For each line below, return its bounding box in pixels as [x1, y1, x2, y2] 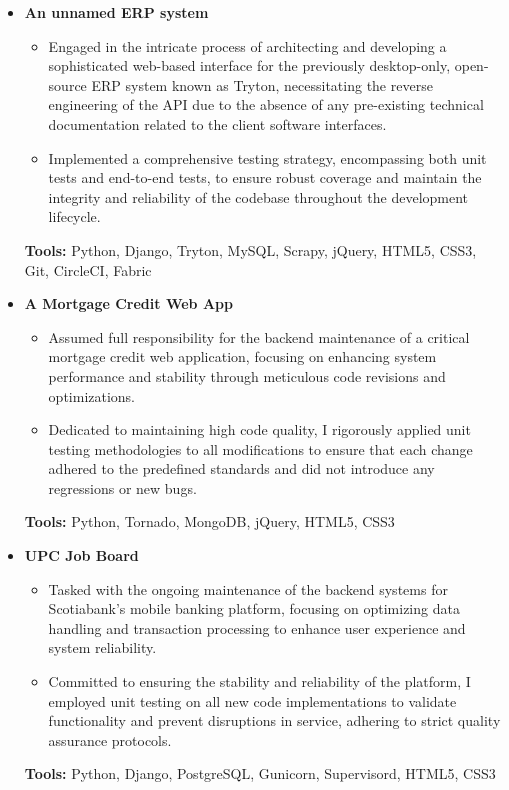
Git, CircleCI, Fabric [24, 259, 152, 280]
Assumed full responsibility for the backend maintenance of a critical [48, 326, 470, 347]
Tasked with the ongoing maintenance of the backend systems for [48, 578, 448, 599]
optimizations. [48, 385, 136, 406]
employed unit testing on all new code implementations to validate [48, 690, 457, 711]
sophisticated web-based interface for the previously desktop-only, [48, 55, 451, 76]
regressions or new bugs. [48, 477, 197, 498]
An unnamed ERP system [24, 2, 209, 22]
